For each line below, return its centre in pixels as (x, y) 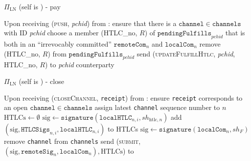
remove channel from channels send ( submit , (72, 141)
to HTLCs (123, 128)
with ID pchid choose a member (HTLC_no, (71, 33)
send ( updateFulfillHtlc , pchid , (186, 53)
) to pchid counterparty (80, 65)
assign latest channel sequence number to (157, 107)
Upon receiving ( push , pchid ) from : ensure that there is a (90, 23)
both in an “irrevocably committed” (58, 43)
